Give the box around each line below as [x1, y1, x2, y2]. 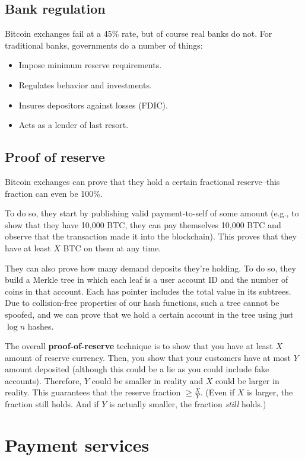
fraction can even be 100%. [5, 187, 103, 199]
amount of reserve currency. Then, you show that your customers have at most [5, 351, 291, 363]
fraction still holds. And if [5, 398, 99, 410]
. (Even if [200, 386, 235, 398]
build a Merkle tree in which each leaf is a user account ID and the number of [5, 273, 288, 286]
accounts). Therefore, [5, 374, 82, 386]
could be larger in [215, 374, 279, 386]
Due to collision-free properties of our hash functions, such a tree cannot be [5, 296, 279, 309]
